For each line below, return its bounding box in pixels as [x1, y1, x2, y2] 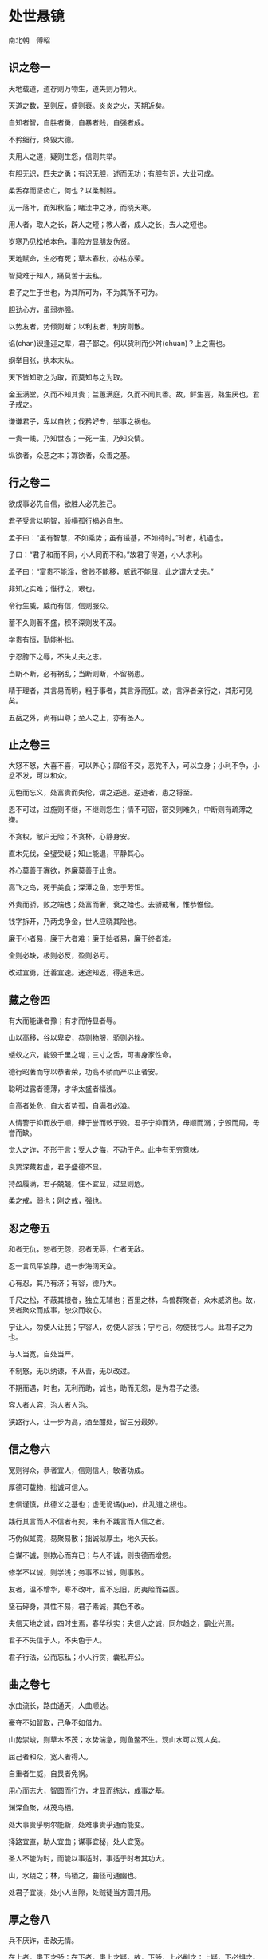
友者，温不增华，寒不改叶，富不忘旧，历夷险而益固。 [8, 1584, 183, 1594]
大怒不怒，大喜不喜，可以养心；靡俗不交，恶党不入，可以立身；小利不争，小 [8, 761, 260, 770]
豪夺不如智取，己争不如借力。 [8, 1718, 106, 1727]
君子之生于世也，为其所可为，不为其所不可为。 [8, 287, 162, 297]
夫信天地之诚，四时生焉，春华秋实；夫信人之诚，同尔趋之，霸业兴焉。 [8, 1618, 239, 1627]
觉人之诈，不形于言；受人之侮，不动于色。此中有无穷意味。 [8, 1145, 204, 1155]
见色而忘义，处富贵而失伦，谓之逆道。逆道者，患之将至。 [8, 788, 197, 798]
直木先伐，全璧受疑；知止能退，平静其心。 [8, 849, 148, 858]
